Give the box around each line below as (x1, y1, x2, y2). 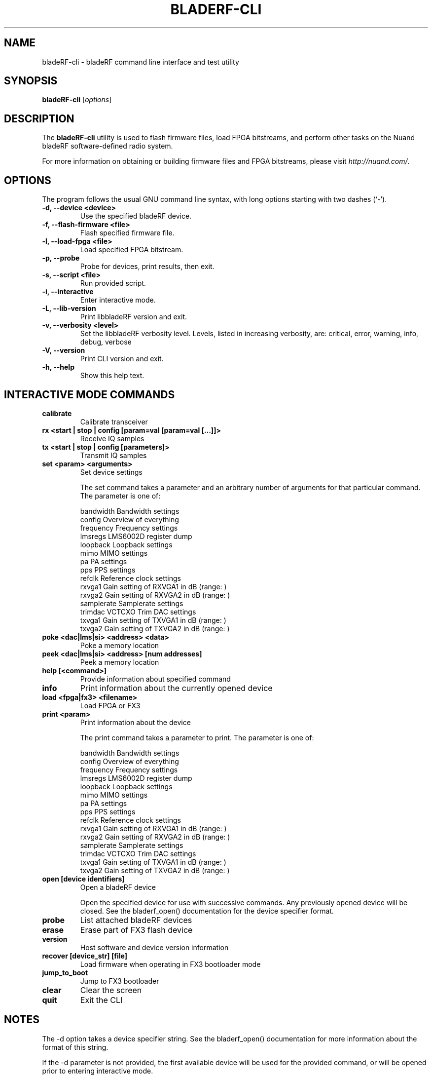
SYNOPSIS (4, 75, 58, 87)
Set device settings (80, 467, 143, 476)
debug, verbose (80, 338, 132, 346)
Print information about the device (80, 718, 191, 727)
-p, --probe (42, 254, 80, 263)
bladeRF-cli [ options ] (42, 95, 112, 104)
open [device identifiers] (42, 874, 125, 883)
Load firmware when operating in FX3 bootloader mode (80, 960, 261, 968)
